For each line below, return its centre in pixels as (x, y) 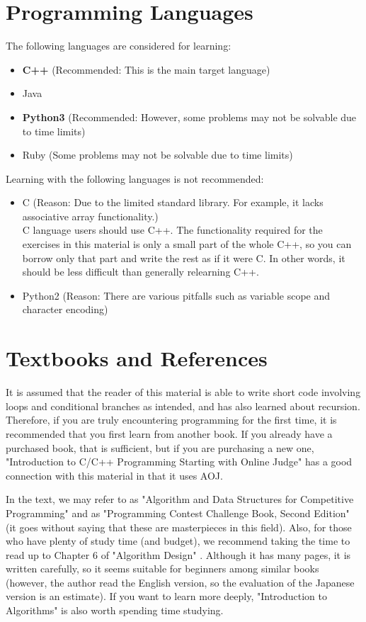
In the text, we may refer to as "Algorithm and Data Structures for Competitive (180, 499)
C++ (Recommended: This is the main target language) (146, 69)
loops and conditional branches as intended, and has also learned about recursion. (183, 406)
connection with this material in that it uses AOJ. (114, 475)
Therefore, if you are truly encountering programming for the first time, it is (171, 420)
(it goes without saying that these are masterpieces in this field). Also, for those (179, 527)
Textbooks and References (137, 358)
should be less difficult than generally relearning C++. (141, 272)
